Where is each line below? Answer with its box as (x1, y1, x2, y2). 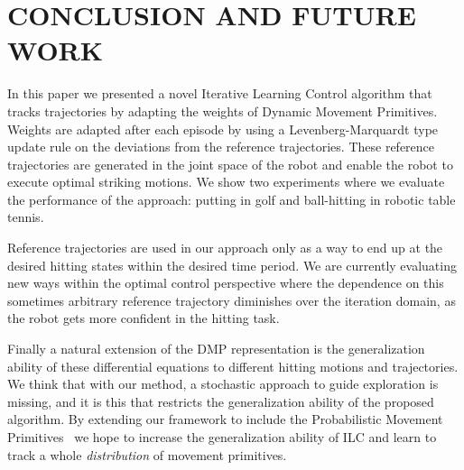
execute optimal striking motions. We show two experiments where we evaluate (7, 172, 445, 191)
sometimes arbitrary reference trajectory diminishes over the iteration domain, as (7, 290, 456, 309)
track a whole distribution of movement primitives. (7, 445, 287, 464)
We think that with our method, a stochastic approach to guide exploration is (7, 374, 439, 393)
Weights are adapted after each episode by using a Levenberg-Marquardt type (7, 119, 439, 138)
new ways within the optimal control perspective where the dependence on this (7, 273, 444, 292)
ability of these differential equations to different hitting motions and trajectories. (7, 356, 459, 375)
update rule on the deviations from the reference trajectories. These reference (7, 137, 435, 156)
